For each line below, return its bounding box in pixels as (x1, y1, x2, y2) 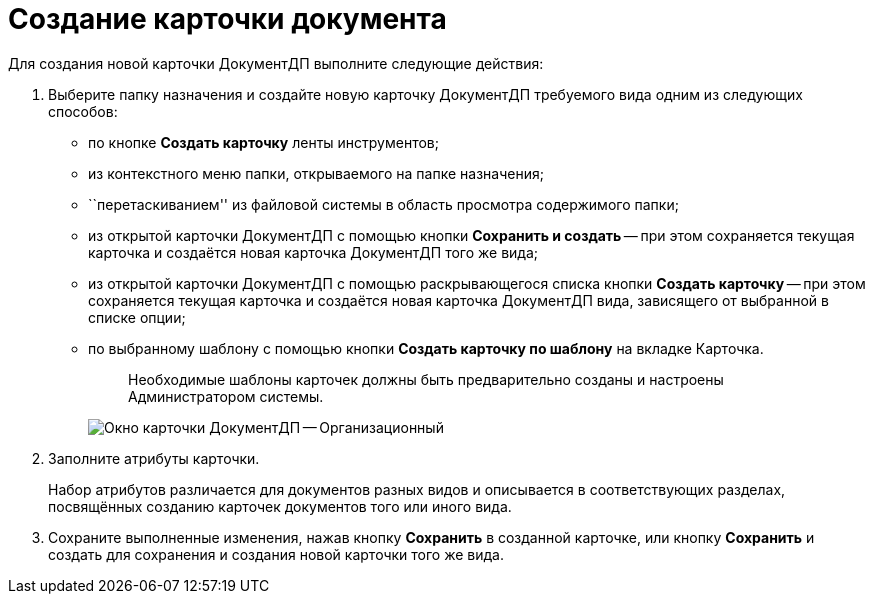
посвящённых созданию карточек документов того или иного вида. (48, 497, 512, 515)
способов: (48, 102, 118, 120)
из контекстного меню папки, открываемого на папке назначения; (88, 164, 544, 182)
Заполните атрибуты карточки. (48, 449, 260, 467)
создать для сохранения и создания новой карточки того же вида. (48, 545, 504, 563)
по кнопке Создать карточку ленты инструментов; (88, 133, 439, 151)
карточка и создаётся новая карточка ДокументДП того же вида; (88, 243, 539, 261)
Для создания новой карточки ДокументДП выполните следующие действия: (8, 54, 544, 72)
